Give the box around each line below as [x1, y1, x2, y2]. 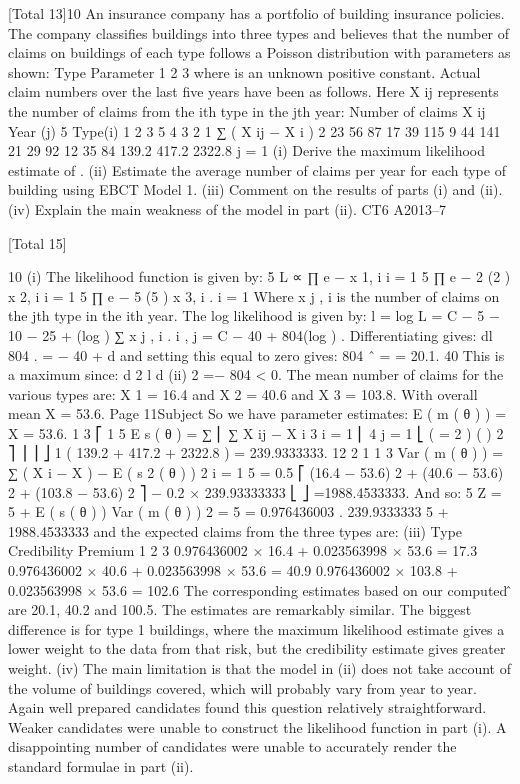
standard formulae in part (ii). [8, 755, 194, 776]
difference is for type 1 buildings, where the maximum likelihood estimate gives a [8, 618, 505, 639]
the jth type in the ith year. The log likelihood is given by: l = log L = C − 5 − [8, 305, 500, 326]
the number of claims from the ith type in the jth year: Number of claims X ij [8, 100, 486, 121]
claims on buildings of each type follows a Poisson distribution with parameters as [8, 42, 511, 63]
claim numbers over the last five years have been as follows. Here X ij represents [8, 81, 499, 102]
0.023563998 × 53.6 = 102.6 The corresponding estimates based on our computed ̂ [8, 579, 513, 600]
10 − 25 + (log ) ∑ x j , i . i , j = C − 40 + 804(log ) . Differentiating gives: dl [8, 324, 493, 345]
